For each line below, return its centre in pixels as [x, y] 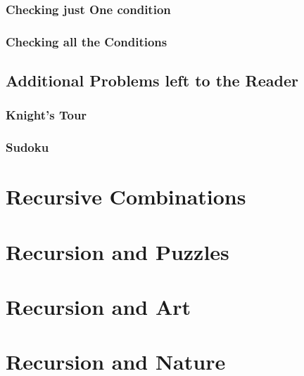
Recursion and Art [99, 307]
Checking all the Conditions [87, 41]
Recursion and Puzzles [118, 251]
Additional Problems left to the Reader [152, 80]
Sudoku [27, 147]
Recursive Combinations [126, 196]
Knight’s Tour [46, 115]
